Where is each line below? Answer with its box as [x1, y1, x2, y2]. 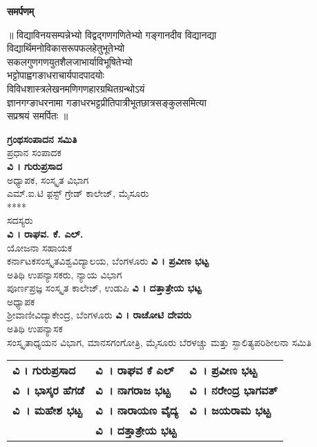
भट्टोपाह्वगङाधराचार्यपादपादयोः [7, 68, 104, 82]
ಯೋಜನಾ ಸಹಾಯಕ [7, 240, 73, 254]
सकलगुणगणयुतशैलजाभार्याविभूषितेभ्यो [7, 54, 133, 68]
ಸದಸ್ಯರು [7, 213, 33, 227]
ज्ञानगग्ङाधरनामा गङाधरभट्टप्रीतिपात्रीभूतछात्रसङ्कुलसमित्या [7, 95, 206, 109]
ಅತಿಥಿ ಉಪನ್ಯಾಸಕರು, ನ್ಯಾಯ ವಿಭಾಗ [7, 267, 122, 281]
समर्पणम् [7, 4, 35, 18]
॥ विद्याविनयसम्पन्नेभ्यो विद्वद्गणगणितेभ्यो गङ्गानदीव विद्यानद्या [7, 27, 217, 41]
